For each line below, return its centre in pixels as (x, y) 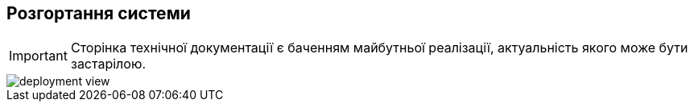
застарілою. (108, 64)
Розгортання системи (99, 13)
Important (38, 56)
